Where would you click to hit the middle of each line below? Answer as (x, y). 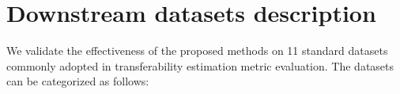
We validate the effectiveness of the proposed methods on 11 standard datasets (197, 51)
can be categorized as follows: (78, 81)
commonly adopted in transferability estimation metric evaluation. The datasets (200, 65)
